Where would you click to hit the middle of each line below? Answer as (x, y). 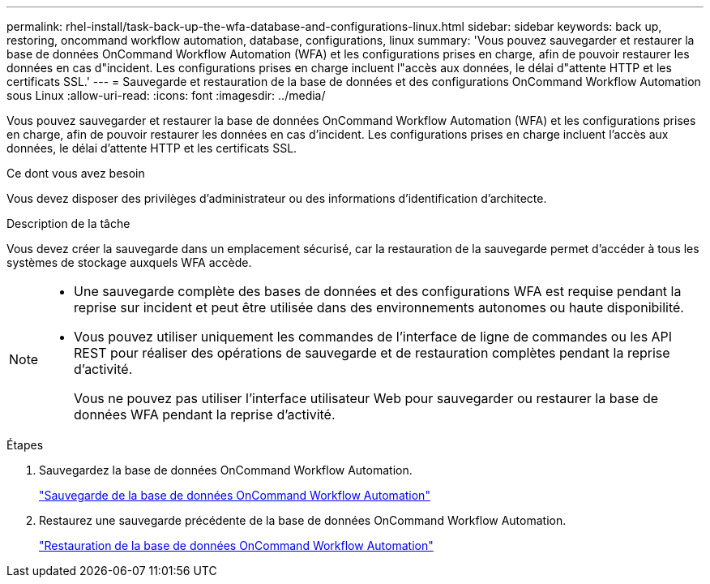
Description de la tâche (68, 223)
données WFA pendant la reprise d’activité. (205, 414)
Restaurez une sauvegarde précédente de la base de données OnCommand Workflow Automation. (303, 520)
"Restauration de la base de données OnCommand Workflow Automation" (236, 545)
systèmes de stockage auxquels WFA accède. (129, 262)
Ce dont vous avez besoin (76, 173)
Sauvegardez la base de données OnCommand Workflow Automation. (226, 470)
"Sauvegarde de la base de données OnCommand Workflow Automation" (235, 495)
